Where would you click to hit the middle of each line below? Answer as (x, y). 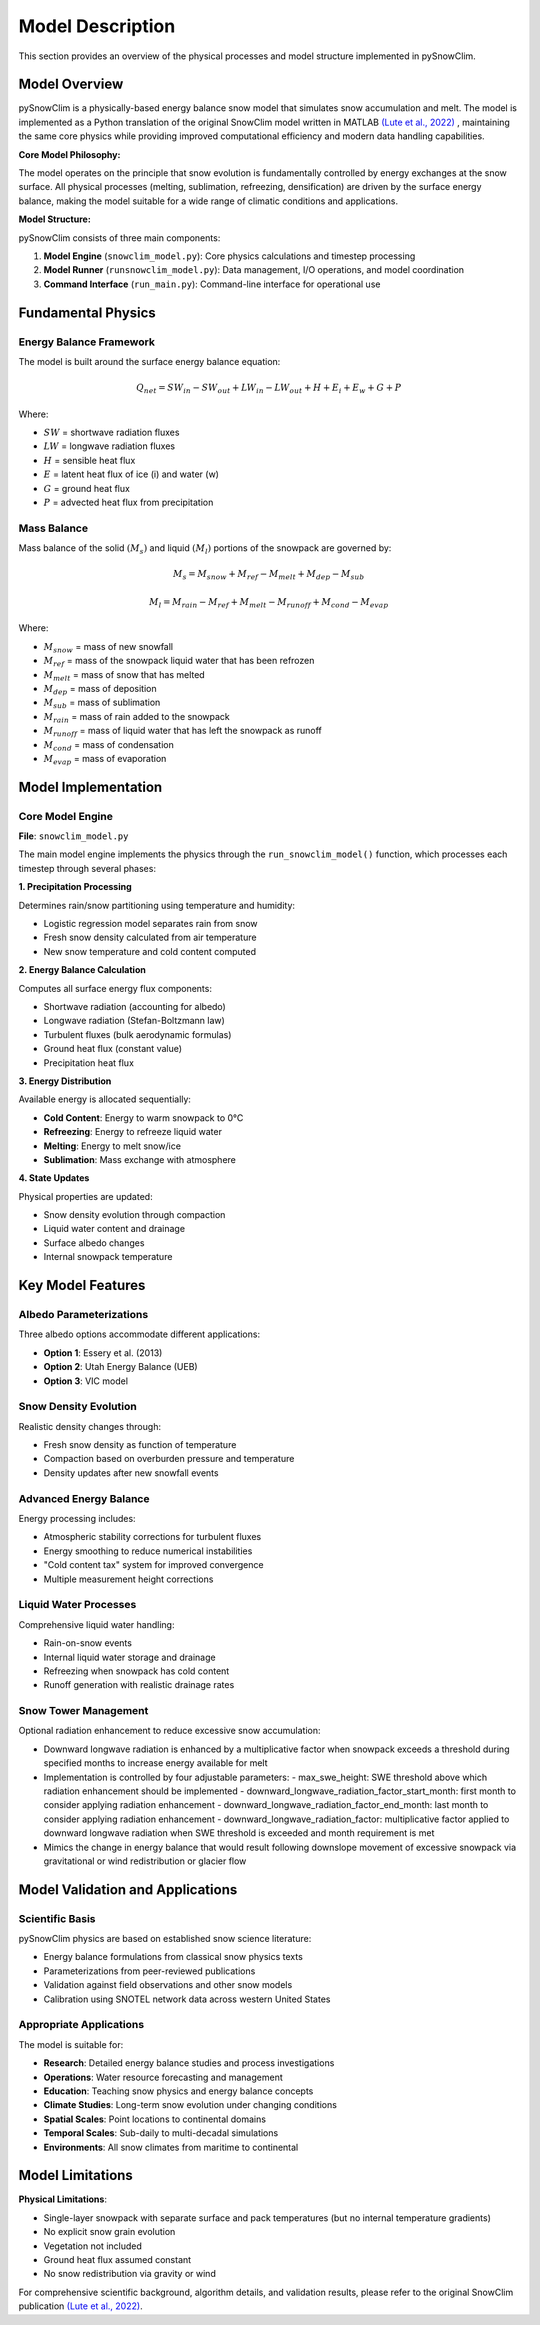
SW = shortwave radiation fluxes (111, 432)
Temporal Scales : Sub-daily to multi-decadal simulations (161, 2133)
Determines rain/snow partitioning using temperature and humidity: (156, 905)
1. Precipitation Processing (75, 887)
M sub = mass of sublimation (102, 703)
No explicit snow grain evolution (109, 2232)
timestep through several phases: (87, 868)
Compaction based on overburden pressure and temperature (169, 1459)
